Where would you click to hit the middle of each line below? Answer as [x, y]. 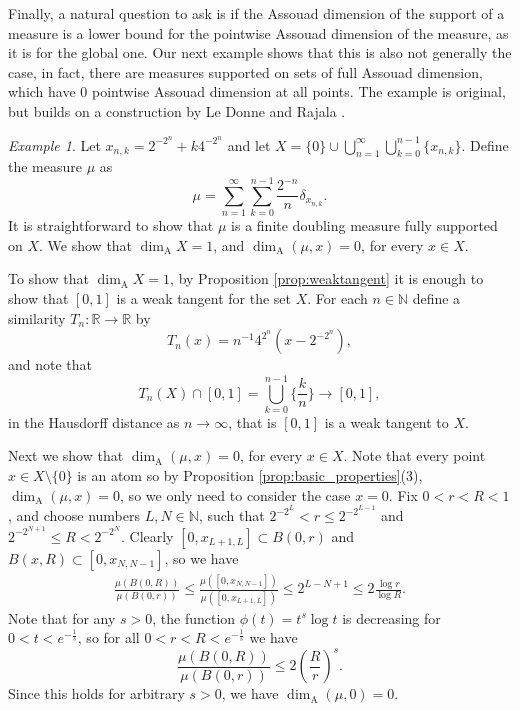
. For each [337, 297]
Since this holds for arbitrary [96, 693]
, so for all [108, 637]
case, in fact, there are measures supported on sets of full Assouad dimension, [245, 71]
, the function [194, 617]
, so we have [201, 557]
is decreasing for [391, 617]
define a [436, 297]
